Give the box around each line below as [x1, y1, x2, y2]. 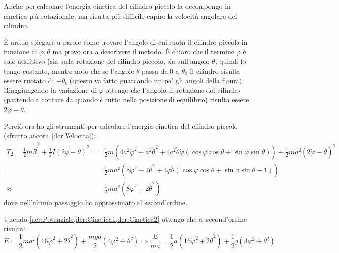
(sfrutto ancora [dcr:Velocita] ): [4, 130, 96, 141]
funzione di [4, 46, 37, 56]
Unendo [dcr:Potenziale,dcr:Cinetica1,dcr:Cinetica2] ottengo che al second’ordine [4, 214, 247, 224]
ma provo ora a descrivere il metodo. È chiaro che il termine [52, 46, 234, 56]
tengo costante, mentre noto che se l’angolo [4, 65, 135, 76]
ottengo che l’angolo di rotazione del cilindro [105, 84, 240, 95]
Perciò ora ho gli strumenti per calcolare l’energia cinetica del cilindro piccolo [4, 120, 237, 131]
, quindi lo [215, 56, 246, 66]
